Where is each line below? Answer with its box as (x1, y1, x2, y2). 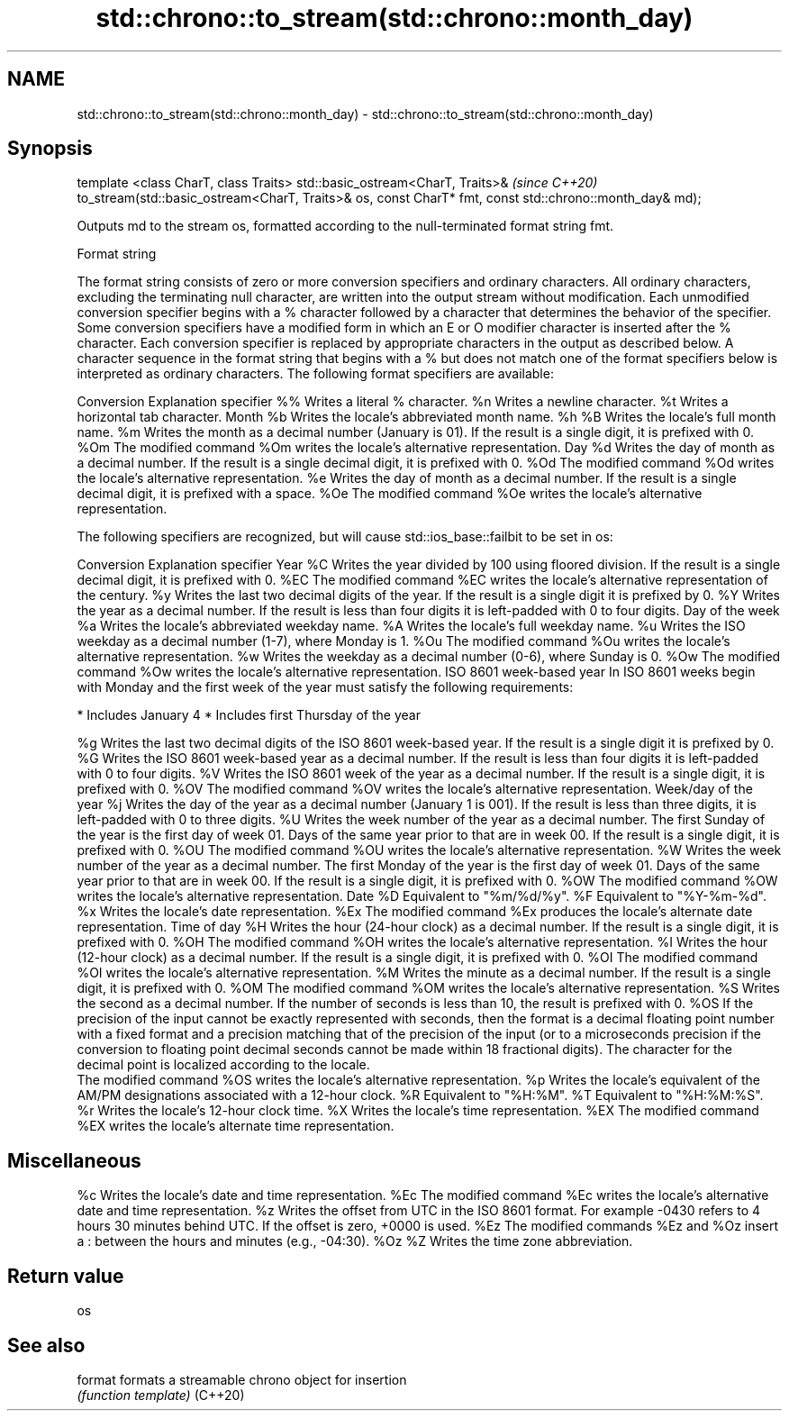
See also (7, 1333, 86, 1357)
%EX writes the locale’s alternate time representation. (77, 1118, 394, 1134)
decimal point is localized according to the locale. (77, 1057, 370, 1073)
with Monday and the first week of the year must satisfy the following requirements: (77, 679, 574, 695)
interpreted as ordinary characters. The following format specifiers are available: (77, 366, 554, 382)
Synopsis (7, 137, 93, 160)
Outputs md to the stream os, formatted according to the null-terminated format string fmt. (77, 218, 614, 234)
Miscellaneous (7, 1149, 141, 1172)
